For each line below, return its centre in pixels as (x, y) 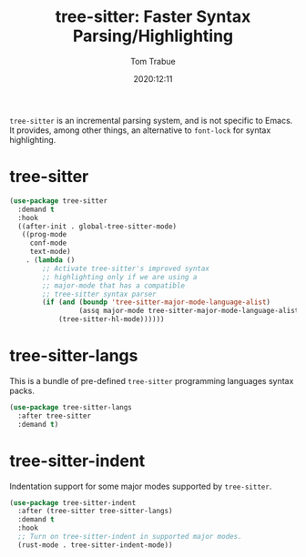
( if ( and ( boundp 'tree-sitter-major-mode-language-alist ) (157, 302)
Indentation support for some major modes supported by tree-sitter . (141, 486)
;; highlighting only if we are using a (120, 277)
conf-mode (48, 243)
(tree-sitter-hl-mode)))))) (112, 319)
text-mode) (50, 252)
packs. (22, 390)
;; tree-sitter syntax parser (99, 294)
